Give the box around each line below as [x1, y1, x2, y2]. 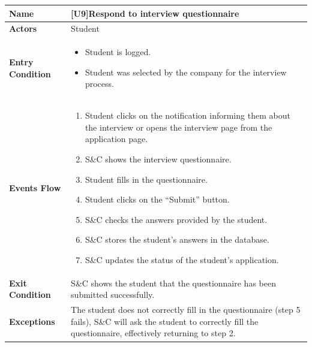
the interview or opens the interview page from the [85, 120, 272, 133]
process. [85, 77, 114, 90]
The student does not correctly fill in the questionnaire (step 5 [71, 303, 301, 316]
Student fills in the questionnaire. [85, 173, 208, 185]
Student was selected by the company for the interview [85, 65, 287, 78]
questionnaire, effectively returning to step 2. [71, 327, 236, 339]
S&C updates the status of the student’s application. [85, 253, 279, 265]
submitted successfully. [71, 288, 155, 301]
